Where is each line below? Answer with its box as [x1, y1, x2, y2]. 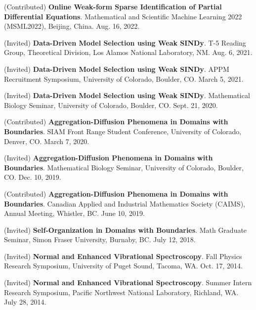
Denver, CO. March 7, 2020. [4, 136, 89, 146]
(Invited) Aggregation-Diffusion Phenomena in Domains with [4, 153, 213, 163]
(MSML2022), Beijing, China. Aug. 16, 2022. [4, 21, 140, 31]
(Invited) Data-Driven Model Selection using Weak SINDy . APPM [4, 63, 229, 74]
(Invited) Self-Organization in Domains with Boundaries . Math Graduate [4, 224, 247, 235]
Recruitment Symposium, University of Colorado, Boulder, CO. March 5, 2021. [4, 73, 244, 84]
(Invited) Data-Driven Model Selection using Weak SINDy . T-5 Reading [4, 37, 246, 48]
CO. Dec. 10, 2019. [4, 172, 61, 182]
